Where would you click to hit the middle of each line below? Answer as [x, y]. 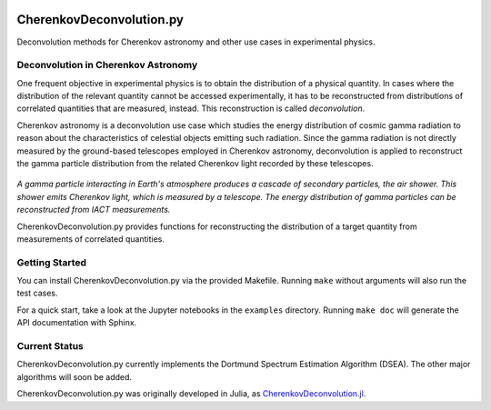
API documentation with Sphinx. [77, 323]
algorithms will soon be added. [74, 376]
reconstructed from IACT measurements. [94, 210]
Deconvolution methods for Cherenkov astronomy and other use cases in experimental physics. [196, 42]
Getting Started [51, 262]
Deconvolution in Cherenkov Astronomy [107, 65]
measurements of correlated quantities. [91, 239]
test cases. [37, 293]
